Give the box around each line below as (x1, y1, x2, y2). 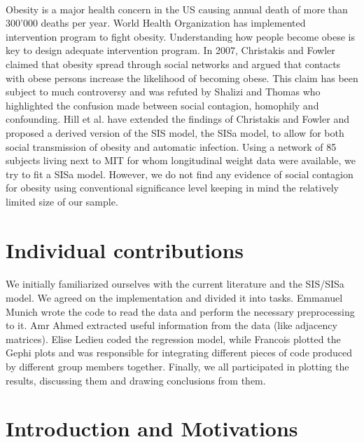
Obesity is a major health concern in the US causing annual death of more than (6, 1, 348, 16)
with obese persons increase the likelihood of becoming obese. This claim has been (6, 70, 358, 85)
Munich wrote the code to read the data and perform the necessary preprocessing (6, 304, 355, 319)
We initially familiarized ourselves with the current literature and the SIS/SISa (6, 276, 344, 291)
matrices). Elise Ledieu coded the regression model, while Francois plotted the (6, 331, 341, 346)
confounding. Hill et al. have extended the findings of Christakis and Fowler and (6, 112, 349, 126)
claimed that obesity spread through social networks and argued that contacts (6, 56, 341, 71)
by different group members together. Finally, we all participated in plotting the (6, 359, 349, 374)
